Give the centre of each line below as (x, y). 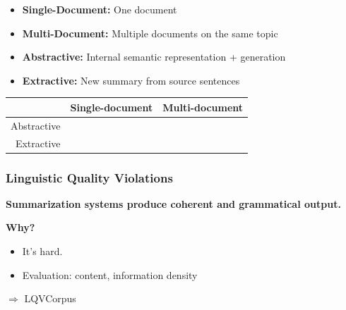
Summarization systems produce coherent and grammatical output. (173, 203)
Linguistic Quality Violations (89, 177)
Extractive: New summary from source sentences (131, 80)
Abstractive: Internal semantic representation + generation (154, 57)
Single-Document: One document (100, 9)
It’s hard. (42, 251)
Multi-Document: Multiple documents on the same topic (150, 33)
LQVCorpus (50, 298)
